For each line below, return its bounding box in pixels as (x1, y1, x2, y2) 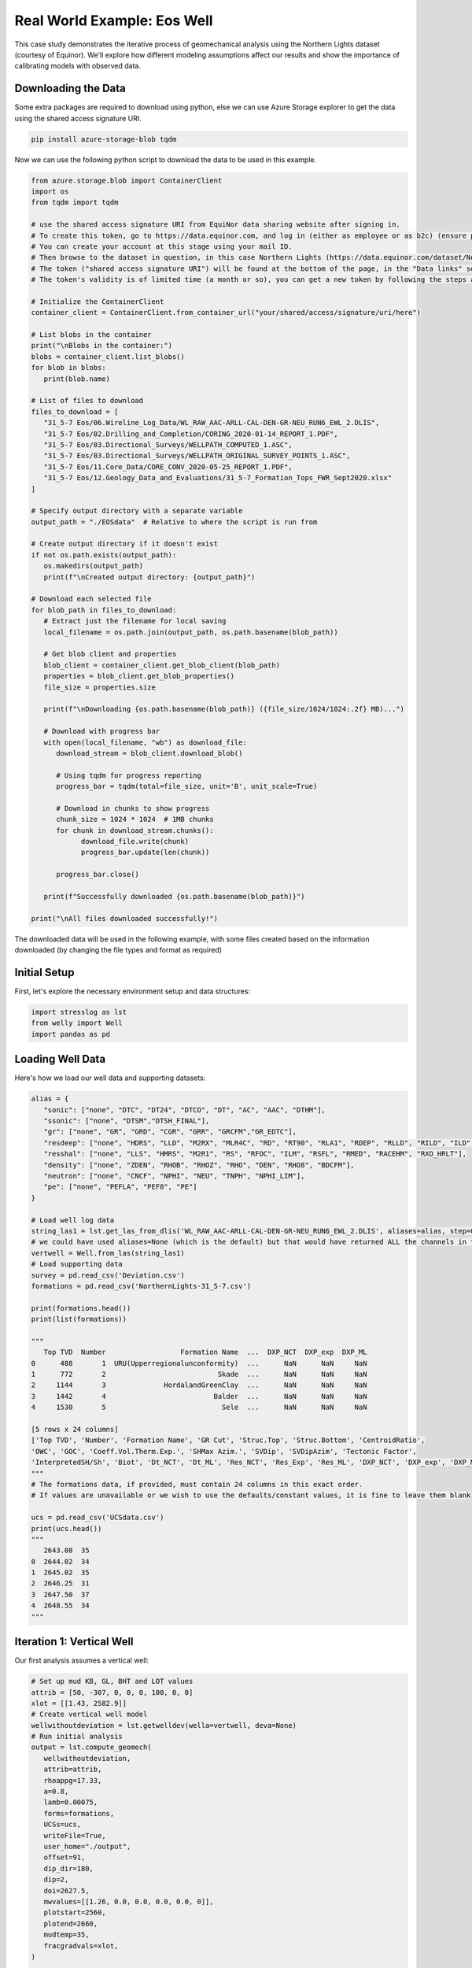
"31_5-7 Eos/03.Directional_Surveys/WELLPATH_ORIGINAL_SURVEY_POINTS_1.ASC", (43, 451, 351, 461)
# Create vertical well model (31, 1710, 148, 1719)
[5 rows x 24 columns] (31, 1425, 119, 1433)
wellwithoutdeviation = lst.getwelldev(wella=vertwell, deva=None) (31, 1721, 297, 1729)
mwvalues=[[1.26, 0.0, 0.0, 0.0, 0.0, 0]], (43, 1897, 214, 1906)
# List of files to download (31, 396, 144, 405)
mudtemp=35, (43, 1930, 90, 1940)
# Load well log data (31, 1215, 115, 1224)
